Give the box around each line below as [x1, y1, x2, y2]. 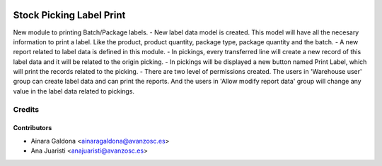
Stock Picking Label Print [13, 9, 126, 21]
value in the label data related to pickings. [13, 87, 134, 95]
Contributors [13, 124, 52, 132]
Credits [13, 104, 39, 114]
